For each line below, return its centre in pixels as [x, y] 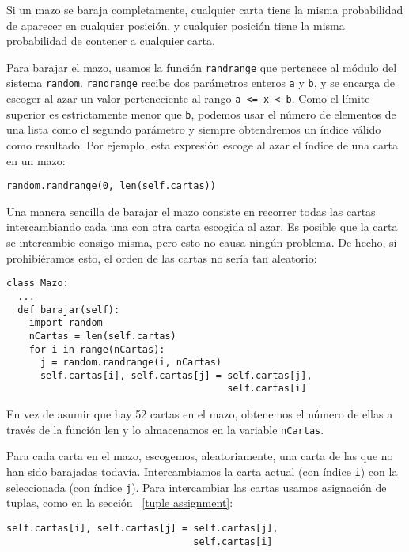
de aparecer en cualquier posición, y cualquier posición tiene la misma [176, 25]
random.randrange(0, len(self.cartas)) [111, 186]
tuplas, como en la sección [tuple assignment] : [120, 503]
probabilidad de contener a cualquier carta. [111, 41]
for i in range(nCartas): [97, 349]
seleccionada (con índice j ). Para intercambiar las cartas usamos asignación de [197, 487]
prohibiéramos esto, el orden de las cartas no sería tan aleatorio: [162, 257]
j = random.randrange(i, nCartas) [131, 363]
